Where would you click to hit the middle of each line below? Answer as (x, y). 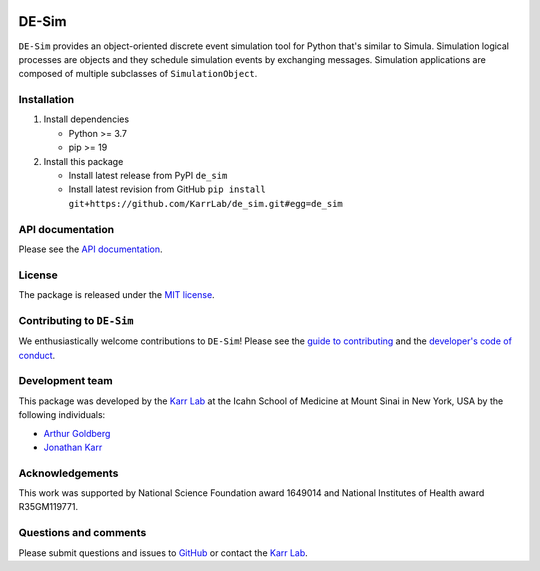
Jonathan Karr (73, 447)
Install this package (83, 161)
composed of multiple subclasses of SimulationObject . (138, 74)
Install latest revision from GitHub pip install (167, 189)
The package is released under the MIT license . (116, 295)
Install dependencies (86, 119)
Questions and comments (82, 533)
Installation (46, 100)
